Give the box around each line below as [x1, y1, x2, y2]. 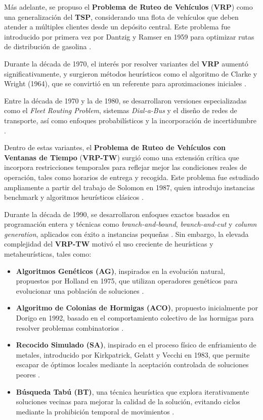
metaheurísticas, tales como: [4, 249, 92, 259]
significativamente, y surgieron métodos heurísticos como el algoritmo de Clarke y [4, 68, 257, 79]
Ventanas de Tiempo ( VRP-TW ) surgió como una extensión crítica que [4, 152, 239, 162]
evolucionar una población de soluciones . [16, 285, 144, 296]
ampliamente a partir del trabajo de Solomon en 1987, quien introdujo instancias [4, 182, 255, 192]
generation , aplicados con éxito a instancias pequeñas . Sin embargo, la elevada [4, 228, 249, 239]
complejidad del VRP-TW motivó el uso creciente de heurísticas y [4, 238, 213, 249]
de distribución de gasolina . [4, 41, 92, 52]
